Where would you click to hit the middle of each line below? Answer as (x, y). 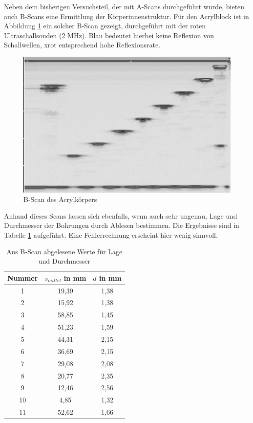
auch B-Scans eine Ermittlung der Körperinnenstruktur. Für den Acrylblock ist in (126, 16)
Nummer (23, 278)
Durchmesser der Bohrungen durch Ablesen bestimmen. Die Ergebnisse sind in (122, 225)
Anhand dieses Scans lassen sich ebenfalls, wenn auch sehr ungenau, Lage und (121, 215)
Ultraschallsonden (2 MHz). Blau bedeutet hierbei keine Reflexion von (109, 35)
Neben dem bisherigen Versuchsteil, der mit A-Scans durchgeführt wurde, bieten (124, 6)
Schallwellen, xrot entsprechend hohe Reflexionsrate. (82, 45)
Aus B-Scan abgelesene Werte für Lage (64, 251)
